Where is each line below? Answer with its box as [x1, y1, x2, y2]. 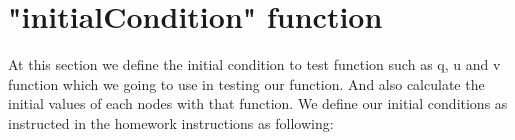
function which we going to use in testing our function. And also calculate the [8, 73, 485, 94]
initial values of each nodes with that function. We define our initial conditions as [8, 93, 508, 114]
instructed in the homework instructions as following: [8, 112, 334, 133]
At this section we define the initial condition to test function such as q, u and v [8, 54, 501, 75]
